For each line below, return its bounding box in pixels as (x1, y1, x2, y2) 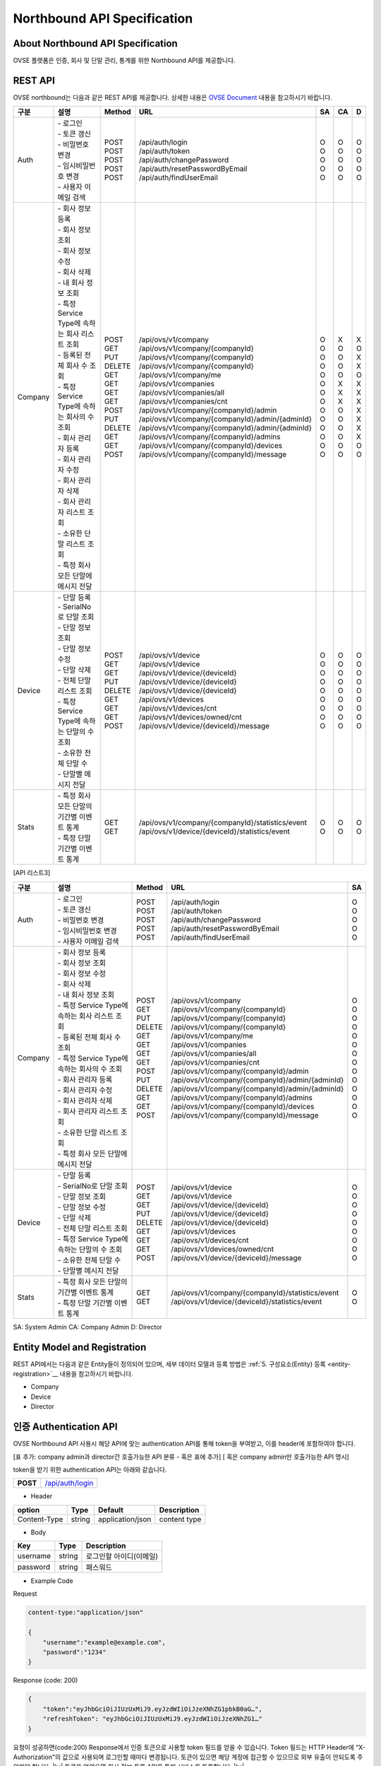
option (17, 1505, 40, 1515)
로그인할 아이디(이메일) (85, 1551, 159, 1561)
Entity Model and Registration (13, 1341, 147, 1353)
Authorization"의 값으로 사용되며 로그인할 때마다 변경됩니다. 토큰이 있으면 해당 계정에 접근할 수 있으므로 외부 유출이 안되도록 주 (13, 1753, 363, 1761)
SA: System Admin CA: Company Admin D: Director (13, 1322, 162, 1331)
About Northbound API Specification (13, 37, 178, 49)
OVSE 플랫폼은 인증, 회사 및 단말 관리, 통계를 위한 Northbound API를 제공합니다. (13, 57, 236, 65)
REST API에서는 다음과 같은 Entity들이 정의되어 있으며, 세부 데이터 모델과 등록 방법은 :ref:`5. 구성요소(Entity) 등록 (13, 1360, 326, 1368)
